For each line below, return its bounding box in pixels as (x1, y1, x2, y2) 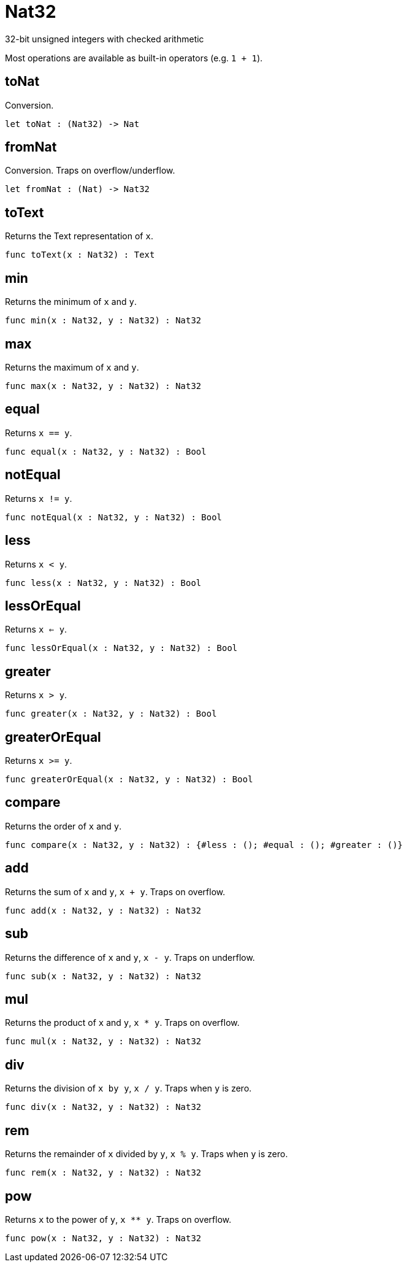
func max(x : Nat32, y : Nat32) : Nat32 (5, 380, 202, 391)
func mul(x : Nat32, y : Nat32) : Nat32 (5, 1036, 202, 1047)
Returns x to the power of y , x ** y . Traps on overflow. (5, 1214, 232, 1225)
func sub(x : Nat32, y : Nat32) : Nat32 (5, 971, 202, 981)
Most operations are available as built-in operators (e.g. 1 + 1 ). (5, 52, 263, 63)
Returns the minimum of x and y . (5, 296, 137, 307)
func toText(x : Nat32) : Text (5, 250, 155, 260)
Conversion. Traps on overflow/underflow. (5, 165, 175, 176)
